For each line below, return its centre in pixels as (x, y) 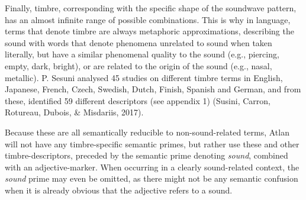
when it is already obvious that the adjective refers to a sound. (119, 190)
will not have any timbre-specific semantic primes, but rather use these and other (152, 143)
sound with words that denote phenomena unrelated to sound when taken (138, 42)
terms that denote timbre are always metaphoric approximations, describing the (149, 31)
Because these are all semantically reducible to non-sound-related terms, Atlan (147, 132)
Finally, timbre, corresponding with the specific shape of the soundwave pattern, (151, 8)
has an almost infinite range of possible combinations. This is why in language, (148, 19)
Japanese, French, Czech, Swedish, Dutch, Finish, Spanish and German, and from (153, 89)
